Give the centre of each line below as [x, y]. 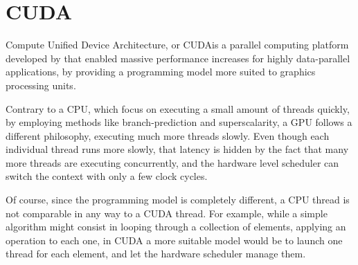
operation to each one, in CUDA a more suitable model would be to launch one [174, 240]
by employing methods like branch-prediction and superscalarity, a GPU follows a [179, 122]
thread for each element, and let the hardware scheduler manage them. [156, 254]
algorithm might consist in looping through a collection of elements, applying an [176, 227]
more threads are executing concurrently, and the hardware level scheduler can [172, 162]
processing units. [41, 85]
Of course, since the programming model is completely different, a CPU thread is [178, 200]
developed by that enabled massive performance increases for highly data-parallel [178, 58]
